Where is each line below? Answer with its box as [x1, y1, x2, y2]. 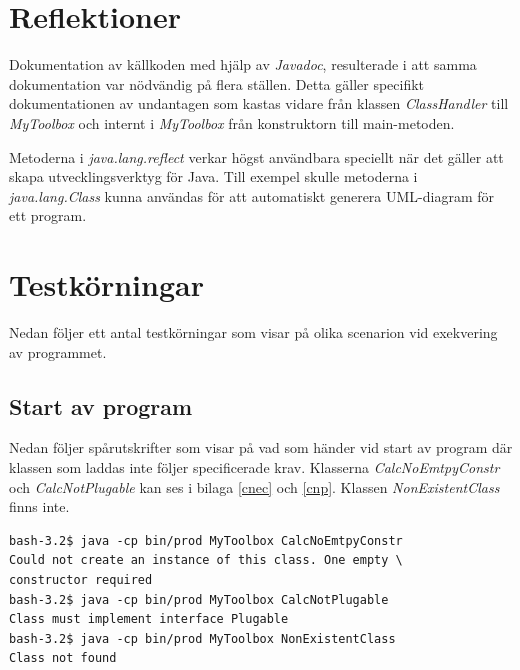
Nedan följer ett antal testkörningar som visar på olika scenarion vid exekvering [9, 322, 498, 342]
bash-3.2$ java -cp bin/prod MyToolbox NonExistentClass [9, 631, 396, 646]
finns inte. [9, 496, 70, 517]
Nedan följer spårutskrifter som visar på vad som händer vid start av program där [9, 437, 513, 458]
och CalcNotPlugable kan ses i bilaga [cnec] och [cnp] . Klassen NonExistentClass [9, 476, 500, 497]
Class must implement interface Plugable [9, 612, 289, 627]
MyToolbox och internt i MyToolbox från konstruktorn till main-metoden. [9, 112, 455, 133]
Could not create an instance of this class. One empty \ [9, 553, 403, 568]
